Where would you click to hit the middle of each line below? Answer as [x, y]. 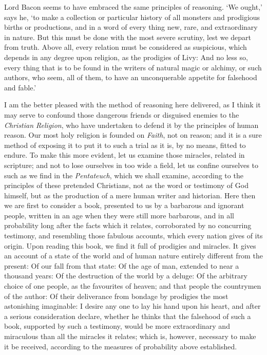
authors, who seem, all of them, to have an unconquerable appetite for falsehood [131, 77]
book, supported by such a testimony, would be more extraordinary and [117, 326]
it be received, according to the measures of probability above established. [121, 346]
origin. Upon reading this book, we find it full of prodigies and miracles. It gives [130, 245]
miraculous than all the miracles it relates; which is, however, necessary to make [130, 336]
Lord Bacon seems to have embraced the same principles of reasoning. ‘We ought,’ [133, 7]
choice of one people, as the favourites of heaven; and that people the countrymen [133, 286]
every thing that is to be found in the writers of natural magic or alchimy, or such [133, 67]
